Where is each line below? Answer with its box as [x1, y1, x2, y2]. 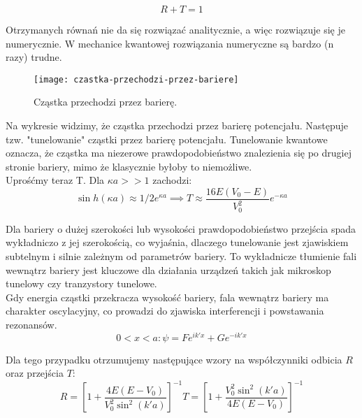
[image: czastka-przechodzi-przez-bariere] [34, 74, 239, 85]
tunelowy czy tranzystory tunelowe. [6, 276, 157, 291]
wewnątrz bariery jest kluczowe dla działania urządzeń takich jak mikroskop [6, 262, 331, 277]
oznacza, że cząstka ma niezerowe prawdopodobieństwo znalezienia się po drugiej [6, 145, 352, 160]
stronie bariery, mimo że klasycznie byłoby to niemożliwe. [6, 159, 252, 173]
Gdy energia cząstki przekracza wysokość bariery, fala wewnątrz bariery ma [6, 289, 329, 304]
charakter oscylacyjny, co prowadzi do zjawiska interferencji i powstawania [6, 303, 324, 318]
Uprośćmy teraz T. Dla [6, 173, 105, 187]
